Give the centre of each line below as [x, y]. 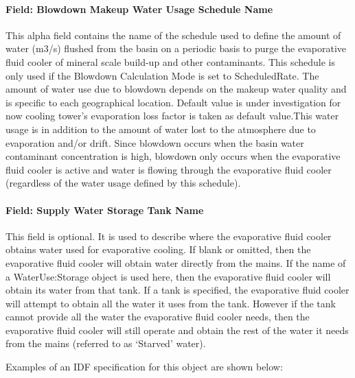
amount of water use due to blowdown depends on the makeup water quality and [176, 89]
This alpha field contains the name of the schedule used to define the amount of [173, 35]
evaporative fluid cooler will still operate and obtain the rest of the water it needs [177, 330]
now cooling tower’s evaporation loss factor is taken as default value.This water [172, 116]
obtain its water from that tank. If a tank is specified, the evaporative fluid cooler [177, 290]
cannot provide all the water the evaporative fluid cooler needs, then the [158, 317]
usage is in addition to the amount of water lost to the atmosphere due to [161, 129]
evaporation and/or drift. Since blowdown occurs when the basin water [155, 142]
